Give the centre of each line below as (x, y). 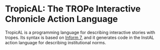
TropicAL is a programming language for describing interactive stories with (80, 32)
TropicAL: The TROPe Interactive (73, 9)
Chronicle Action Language (61, 19)
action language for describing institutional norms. (56, 42)
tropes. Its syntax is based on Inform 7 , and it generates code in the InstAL (80, 37)
